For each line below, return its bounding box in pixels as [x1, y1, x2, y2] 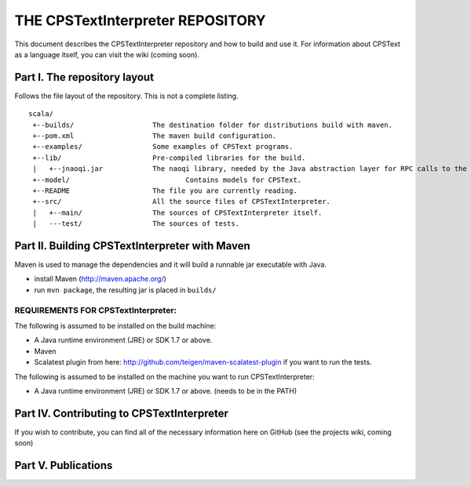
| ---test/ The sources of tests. [32, 220, 239, 228]
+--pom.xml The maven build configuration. [32, 132, 277, 140]
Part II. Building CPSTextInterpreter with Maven [14, 239, 250, 253]
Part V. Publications [14, 459, 113, 472]
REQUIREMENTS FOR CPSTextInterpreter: [14, 304, 177, 315]
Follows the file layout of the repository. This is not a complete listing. [14, 91, 239, 100]
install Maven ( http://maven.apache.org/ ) [34, 274, 166, 284]
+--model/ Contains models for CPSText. [32, 175, 302, 184]
